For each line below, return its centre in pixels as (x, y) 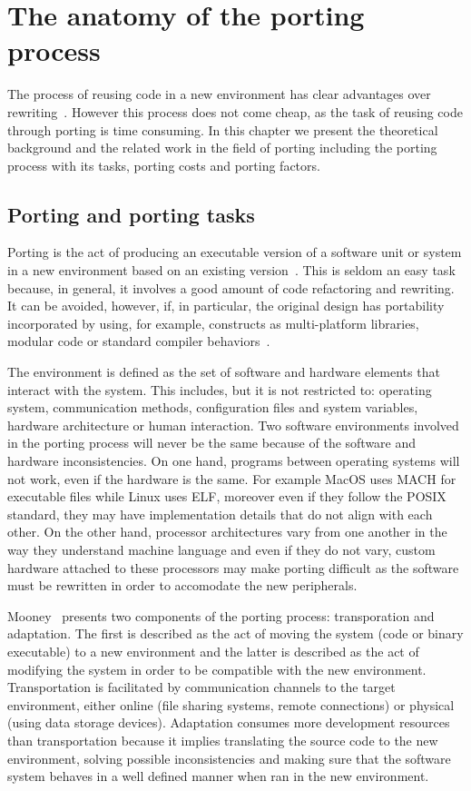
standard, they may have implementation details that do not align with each (220, 514)
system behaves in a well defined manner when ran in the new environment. (218, 776)
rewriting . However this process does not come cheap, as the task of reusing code (235, 111)
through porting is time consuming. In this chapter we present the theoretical (223, 129)
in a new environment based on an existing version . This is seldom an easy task (231, 270)
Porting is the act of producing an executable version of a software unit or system (235, 252)
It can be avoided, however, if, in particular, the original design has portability (226, 306)
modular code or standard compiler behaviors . (139, 341)
